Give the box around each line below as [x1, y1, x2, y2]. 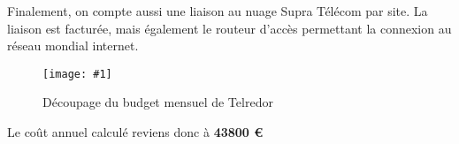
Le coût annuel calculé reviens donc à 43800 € [7, 123, 264, 141]
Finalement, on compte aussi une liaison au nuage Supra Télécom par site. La [7, 2, 428, 19]
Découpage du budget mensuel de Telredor [42, 93, 273, 111]
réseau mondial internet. [7, 36, 139, 55]
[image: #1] [42, 67, 112, 80]
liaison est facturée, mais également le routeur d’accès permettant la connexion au [7, 19, 452, 37]
